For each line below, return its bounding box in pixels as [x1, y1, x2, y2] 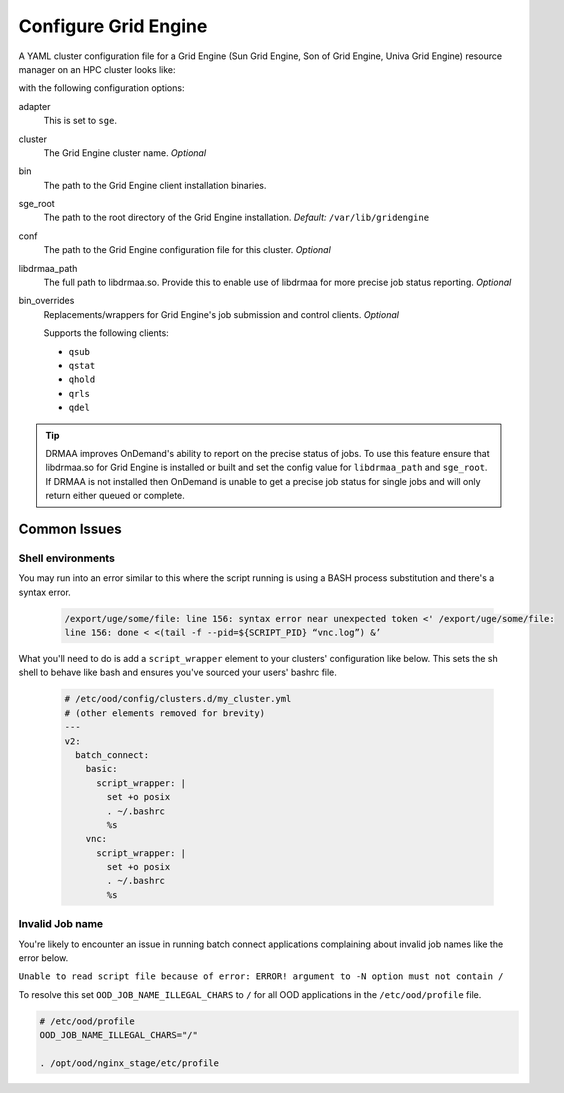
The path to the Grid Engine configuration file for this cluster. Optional [43, 244, 332, 256]
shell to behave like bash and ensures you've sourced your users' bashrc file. [18, 666, 337, 679]
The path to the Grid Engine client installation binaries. [43, 179, 267, 191]
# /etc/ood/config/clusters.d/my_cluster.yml [64, 693, 292, 705]
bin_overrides [18, 295, 75, 307]
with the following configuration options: [18, 82, 185, 94]
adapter [18, 100, 51, 112]
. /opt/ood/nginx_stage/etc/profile [39, 1057, 220, 1069]
